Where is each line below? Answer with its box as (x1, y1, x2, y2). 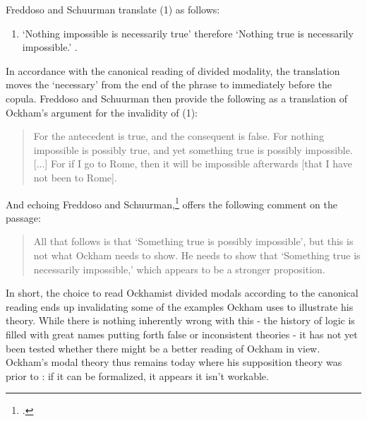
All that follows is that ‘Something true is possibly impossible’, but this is (33, 234, 354, 249)
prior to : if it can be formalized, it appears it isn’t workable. (6, 368, 269, 383)
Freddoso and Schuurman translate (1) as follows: (6, 2, 220, 16)
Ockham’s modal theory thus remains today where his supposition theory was (6, 355, 342, 369)
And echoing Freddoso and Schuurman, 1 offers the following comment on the (6, 194, 337, 211)
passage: (6, 210, 41, 225)
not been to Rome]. (33, 170, 117, 184)
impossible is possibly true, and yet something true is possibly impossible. (33, 142, 353, 157)
